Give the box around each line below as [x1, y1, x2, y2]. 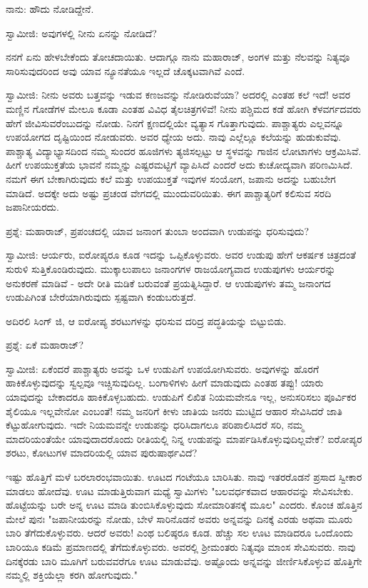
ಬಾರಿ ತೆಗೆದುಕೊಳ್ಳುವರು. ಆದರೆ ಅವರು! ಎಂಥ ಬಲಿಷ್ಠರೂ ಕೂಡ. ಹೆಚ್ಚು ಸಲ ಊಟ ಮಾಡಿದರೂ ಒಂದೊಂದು [6, 525, 354, 540]
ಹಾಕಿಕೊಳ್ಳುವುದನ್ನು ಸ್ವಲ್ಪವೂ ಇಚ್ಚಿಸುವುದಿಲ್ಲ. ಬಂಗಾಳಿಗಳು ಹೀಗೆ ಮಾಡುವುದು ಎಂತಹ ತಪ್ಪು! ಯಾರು [6, 375, 324, 390]
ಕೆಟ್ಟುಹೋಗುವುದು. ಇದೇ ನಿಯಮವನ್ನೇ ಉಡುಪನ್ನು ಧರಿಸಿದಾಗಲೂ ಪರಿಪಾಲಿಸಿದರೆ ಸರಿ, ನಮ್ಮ [6, 417, 304, 432]
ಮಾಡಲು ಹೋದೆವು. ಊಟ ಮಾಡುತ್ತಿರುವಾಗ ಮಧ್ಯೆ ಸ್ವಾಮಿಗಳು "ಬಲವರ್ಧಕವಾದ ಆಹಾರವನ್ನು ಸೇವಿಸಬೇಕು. [6, 483, 354, 498]
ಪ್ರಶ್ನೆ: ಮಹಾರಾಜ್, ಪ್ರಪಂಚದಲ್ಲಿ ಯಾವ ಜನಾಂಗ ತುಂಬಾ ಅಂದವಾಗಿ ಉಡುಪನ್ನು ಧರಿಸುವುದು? [6, 223, 310, 238]
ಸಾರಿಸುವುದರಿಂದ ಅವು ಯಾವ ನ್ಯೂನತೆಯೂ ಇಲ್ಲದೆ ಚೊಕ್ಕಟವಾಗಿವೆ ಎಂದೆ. [6, 63, 245, 78]
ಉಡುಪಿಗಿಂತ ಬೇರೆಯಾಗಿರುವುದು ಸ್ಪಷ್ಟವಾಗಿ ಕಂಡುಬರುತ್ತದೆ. [6, 289, 196, 304]
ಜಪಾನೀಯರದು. [6, 199, 59, 214]
